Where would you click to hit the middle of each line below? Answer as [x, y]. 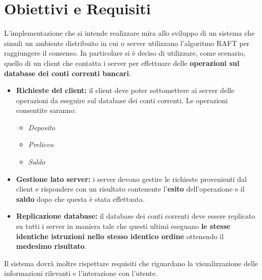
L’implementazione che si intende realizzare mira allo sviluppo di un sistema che [129, 33]
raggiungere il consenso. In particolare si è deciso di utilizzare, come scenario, [125, 53]
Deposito [42, 127]
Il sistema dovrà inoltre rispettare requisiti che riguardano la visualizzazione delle [131, 263]
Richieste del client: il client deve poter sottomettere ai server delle [125, 90]
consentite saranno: [46, 110]
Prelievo [41, 144]
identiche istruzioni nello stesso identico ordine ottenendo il [120, 236]
